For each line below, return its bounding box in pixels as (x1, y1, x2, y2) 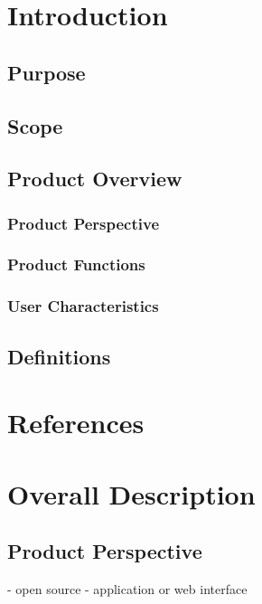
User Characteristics (7, 295, 159, 317)
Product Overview (7, 165, 182, 193)
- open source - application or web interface (7, 579, 248, 598)
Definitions (7, 342, 111, 370)
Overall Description (7, 475, 256, 512)
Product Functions (7, 253, 145, 276)
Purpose (7, 58, 86, 86)
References (7, 404, 145, 441)
